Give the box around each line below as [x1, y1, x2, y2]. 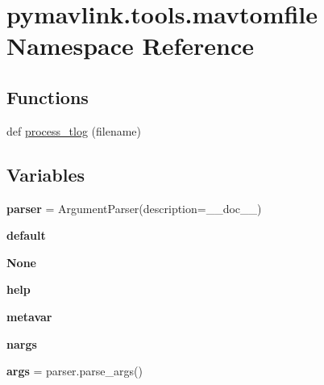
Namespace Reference [6, 29, 254, 62]
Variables [6, 161, 85, 186]
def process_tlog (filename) [6, 122, 142, 139]
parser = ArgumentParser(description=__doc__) [6, 199, 262, 216]
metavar [6, 308, 52, 324]
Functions [6, 84, 89, 109]
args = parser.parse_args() [6, 362, 143, 379]
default [6, 227, 46, 244]
